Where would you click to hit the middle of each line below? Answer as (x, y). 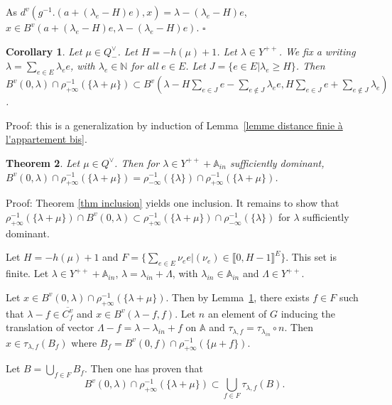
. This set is (311, 257)
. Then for (137, 162)
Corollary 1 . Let (44, 51)
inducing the (308, 313)
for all (145, 66)
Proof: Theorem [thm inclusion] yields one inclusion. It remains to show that (173, 203)
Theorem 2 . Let (43, 162)
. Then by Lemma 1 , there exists (238, 297)
